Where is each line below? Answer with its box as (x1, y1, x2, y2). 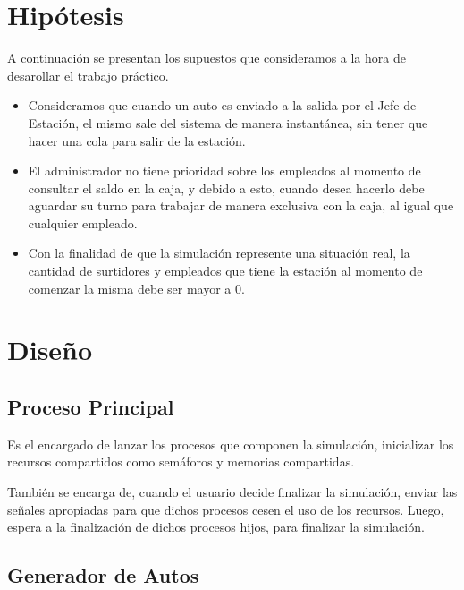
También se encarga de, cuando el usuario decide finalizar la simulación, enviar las (7, 483, 458, 501)
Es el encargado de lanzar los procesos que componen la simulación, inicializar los (7, 434, 454, 453)
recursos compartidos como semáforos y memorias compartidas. (7, 452, 355, 471)
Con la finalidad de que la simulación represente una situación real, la (28, 244, 410, 262)
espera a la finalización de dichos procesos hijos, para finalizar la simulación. (7, 517, 425, 536)
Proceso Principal (7, 393, 174, 421)
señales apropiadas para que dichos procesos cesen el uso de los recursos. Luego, (7, 500, 444, 518)
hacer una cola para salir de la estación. (28, 131, 246, 150)
